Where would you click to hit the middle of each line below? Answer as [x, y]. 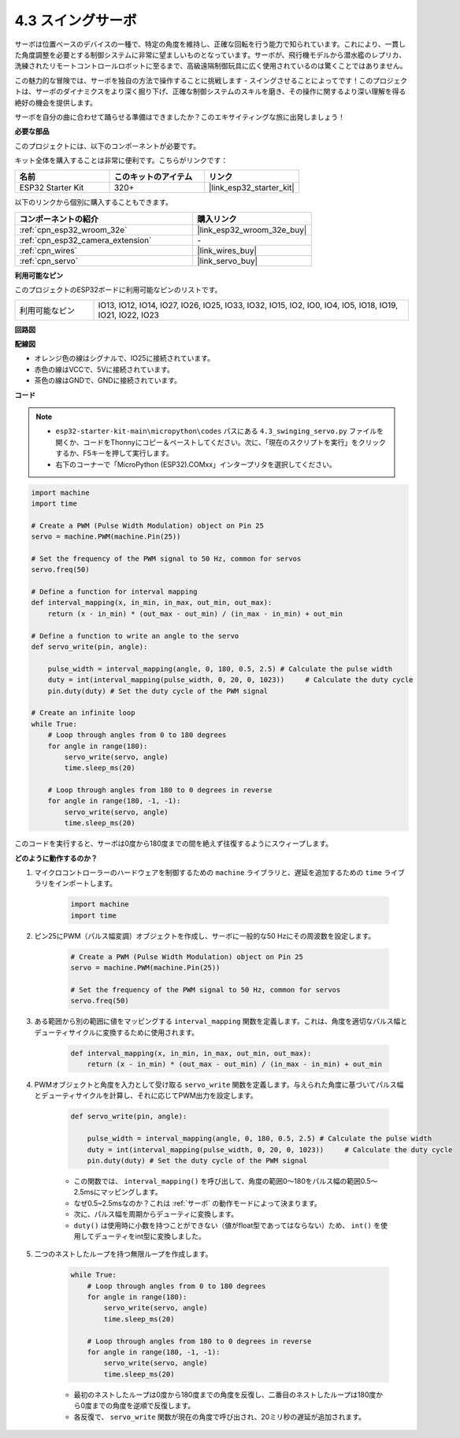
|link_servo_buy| [228, 261]
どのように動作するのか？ [56, 858]
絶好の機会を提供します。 [56, 102]
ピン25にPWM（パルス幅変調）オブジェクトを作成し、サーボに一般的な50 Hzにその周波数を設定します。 [205, 936]
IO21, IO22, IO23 [128, 315]
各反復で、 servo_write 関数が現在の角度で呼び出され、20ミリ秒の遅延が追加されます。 [220, 1417]
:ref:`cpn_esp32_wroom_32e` [73, 230]
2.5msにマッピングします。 [118, 1192]
